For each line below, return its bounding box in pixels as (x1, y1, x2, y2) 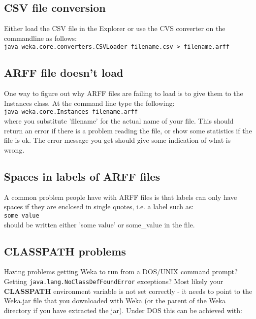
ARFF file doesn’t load (4, 65, 124, 80)
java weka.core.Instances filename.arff (4, 108, 138, 116)
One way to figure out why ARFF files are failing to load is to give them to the (4, 88, 243, 98)
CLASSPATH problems (4, 243, 126, 258)
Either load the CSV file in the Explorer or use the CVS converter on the (4, 23, 225, 33)
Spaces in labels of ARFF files (4, 168, 160, 184)
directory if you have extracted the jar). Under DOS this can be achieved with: (4, 305, 242, 315)
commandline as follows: (4, 32, 77, 43)
